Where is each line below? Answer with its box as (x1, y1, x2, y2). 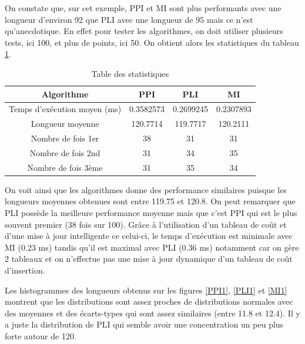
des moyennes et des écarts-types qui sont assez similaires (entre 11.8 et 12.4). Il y (5, 306, 300, 319)
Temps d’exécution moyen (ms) (9, 103, 122, 115)
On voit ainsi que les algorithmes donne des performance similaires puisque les (5, 183, 287, 195)
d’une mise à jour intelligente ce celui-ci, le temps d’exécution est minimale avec (5, 230, 293, 242)
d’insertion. (5, 264, 45, 276)
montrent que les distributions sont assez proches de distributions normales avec (5, 295, 293, 308)
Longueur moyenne (31, 117, 99, 130)
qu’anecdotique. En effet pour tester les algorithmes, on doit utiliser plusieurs (5, 25, 283, 37)
